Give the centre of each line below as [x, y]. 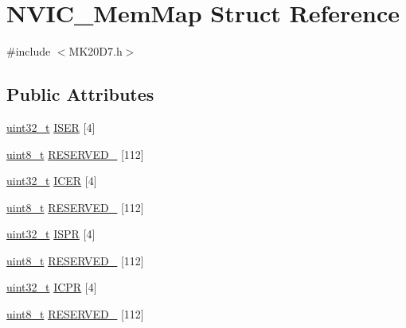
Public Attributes [80, 94]
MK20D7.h [96, 51]
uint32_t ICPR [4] [52, 287]
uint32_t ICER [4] [52, 181]
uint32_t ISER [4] [51, 127]
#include [29, 51]
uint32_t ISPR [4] [51, 234]
